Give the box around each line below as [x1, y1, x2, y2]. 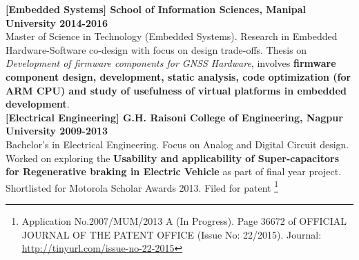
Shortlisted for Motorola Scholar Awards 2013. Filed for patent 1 [6, 178, 278, 194]
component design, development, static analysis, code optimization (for [6, 69, 351, 83]
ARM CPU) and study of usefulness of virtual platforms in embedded [6, 83, 347, 97]
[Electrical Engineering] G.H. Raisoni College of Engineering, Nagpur [6, 110, 343, 124]
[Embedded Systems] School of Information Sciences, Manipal [6, 2, 307, 16]
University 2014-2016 [6, 15, 108, 30]
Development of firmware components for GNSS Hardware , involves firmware [6, 56, 336, 70]
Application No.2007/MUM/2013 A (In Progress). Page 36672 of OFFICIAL [21, 213, 347, 228]
